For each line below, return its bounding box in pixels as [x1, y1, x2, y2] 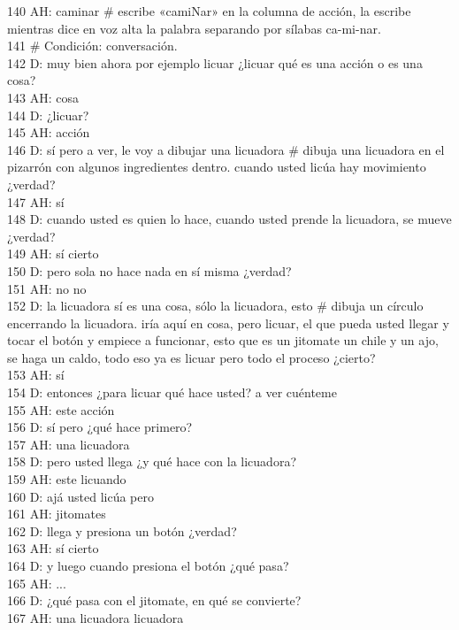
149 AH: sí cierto [7, 244, 99, 263]
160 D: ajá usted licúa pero [7, 487, 154, 505]
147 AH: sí [7, 192, 65, 211]
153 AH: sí [7, 365, 65, 384]
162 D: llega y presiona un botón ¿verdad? [7, 521, 237, 540]
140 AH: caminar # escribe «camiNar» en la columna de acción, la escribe [7, 2, 411, 19]
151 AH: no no [7, 279, 87, 297]
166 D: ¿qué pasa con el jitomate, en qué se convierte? [7, 591, 302, 610]
